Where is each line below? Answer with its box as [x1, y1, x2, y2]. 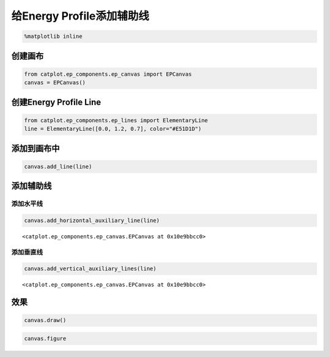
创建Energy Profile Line [11, 97, 101, 107]
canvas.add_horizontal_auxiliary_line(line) [24, 217, 160, 224]
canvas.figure [24, 335, 67, 342]
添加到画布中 [11, 143, 60, 153]
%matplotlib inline [24, 33, 82, 40]
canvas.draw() [24, 317, 67, 324]
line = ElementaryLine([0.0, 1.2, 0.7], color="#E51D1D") [24, 125, 202, 133]
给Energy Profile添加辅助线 [11, 9, 150, 23]
